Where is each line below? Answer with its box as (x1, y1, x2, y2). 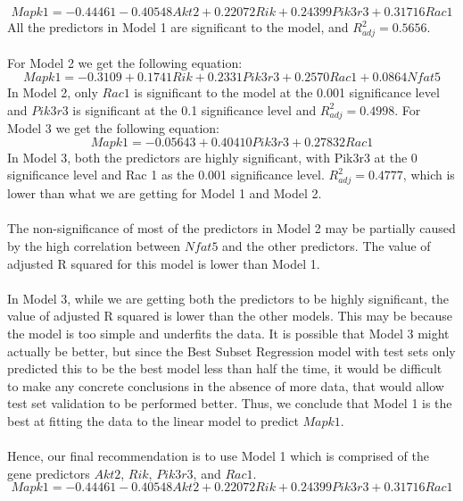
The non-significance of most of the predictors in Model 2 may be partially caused (7, 219, 456, 238)
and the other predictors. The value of (222, 236, 431, 255)
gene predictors (7, 463, 90, 482)
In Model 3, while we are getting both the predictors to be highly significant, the (7, 288, 449, 307)
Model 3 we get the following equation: (7, 119, 219, 138)
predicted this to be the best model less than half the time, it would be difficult (7, 359, 442, 378)
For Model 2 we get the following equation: (7, 54, 243, 72)
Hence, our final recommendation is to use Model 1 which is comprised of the (7, 447, 429, 465)
